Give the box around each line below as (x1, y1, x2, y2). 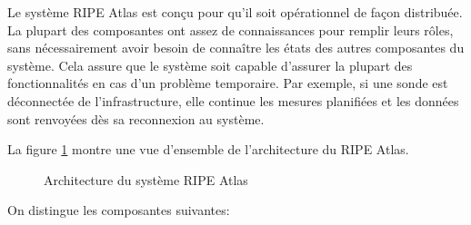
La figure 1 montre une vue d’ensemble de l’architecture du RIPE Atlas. (7, 140, 409, 159)
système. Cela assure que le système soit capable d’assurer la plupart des (7, 55, 413, 74)
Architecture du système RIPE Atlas (44, 170, 248, 189)
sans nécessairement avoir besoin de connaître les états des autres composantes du (7, 38, 465, 57)
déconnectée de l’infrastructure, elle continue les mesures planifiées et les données (7, 91, 459, 110)
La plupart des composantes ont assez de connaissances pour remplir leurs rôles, (7, 20, 454, 39)
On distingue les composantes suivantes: (7, 201, 230, 220)
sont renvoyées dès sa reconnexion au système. (7, 109, 265, 128)
